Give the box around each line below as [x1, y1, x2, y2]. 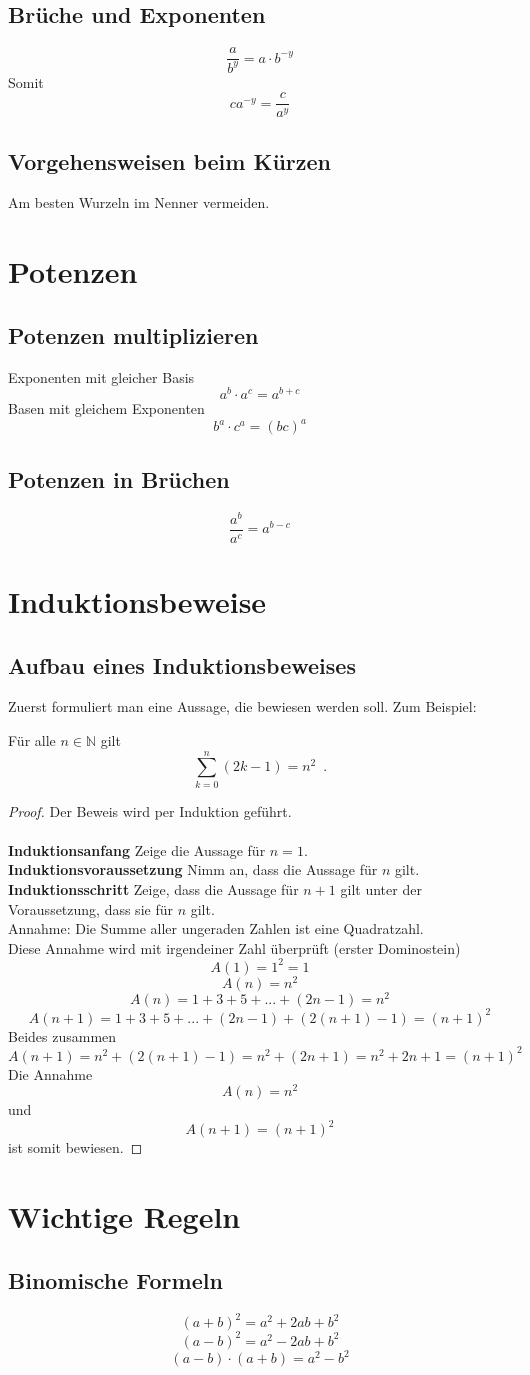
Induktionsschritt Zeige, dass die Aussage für [8, 879, 299, 900]
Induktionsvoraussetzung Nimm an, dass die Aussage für [8, 859, 378, 880]
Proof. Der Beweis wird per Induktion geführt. [8, 800, 292, 821]
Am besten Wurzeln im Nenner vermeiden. [8, 192, 270, 213]
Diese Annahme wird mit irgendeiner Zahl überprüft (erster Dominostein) [8, 937, 461, 958]
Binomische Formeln [8, 1264, 223, 1295]
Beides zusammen [8, 1025, 117, 1046]
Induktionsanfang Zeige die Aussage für [8, 839, 266, 860]
